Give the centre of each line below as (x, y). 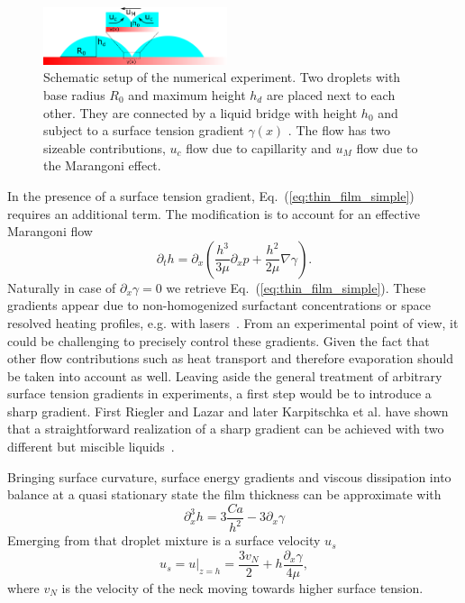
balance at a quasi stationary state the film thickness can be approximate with (224, 494)
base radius (74, 94)
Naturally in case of (62, 287)
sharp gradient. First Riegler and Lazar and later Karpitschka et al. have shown (228, 411)
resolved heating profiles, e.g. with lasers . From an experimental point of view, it (233, 322)
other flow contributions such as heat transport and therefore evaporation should (230, 358)
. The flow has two (339, 130)
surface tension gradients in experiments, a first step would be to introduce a (219, 393)
